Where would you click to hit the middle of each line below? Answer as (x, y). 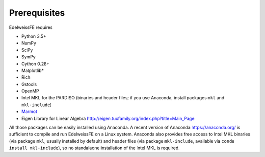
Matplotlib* (33, 70)
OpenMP (30, 91)
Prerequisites (37, 13)
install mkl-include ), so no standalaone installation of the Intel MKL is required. (94, 148)
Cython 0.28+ (35, 64)
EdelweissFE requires (31, 27)
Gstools (29, 84)
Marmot (29, 112)
